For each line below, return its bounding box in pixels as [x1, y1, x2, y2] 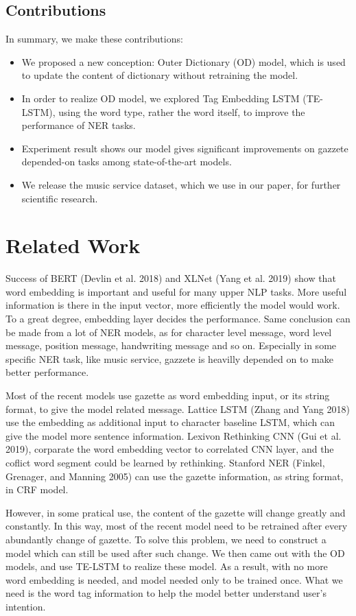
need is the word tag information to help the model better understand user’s [5, 586, 327, 600]
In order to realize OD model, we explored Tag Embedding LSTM [21, 91, 300, 105]
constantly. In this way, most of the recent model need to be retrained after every [5, 519, 348, 533]
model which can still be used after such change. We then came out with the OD [5, 545, 345, 560]
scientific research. [21, 191, 98, 205]
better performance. [5, 365, 89, 379]
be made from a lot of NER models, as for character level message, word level [5, 324, 332, 339]
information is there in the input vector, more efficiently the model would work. [5, 298, 340, 312]
